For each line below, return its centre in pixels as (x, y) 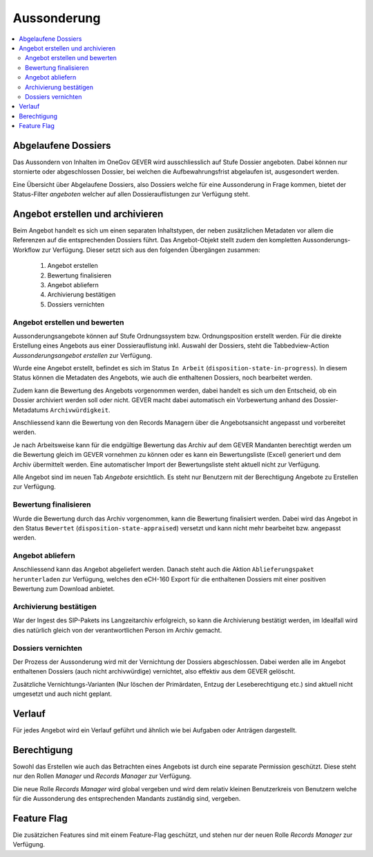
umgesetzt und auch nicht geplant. (62, 694)
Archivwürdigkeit (79, 410)
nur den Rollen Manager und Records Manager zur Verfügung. (102, 776)
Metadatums (31, 410)
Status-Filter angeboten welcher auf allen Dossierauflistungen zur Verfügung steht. (131, 195)
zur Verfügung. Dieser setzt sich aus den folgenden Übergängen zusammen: (151, 250)
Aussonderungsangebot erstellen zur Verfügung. (83, 355)
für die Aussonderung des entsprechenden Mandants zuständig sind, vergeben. (127, 799)
